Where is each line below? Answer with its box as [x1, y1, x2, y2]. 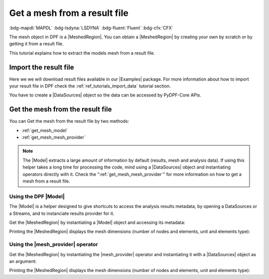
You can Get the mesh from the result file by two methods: [9, 118, 130, 124]
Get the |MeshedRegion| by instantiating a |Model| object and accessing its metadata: [9, 219, 185, 225]
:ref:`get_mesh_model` [21, 127, 68, 133]
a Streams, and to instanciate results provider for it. [9, 210, 115, 216]
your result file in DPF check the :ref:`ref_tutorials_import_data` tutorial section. [9, 83, 171, 89]
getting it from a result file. [9, 41, 64, 47]
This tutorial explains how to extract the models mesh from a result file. [9, 50, 155, 56]
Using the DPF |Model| [9, 193, 65, 200]
